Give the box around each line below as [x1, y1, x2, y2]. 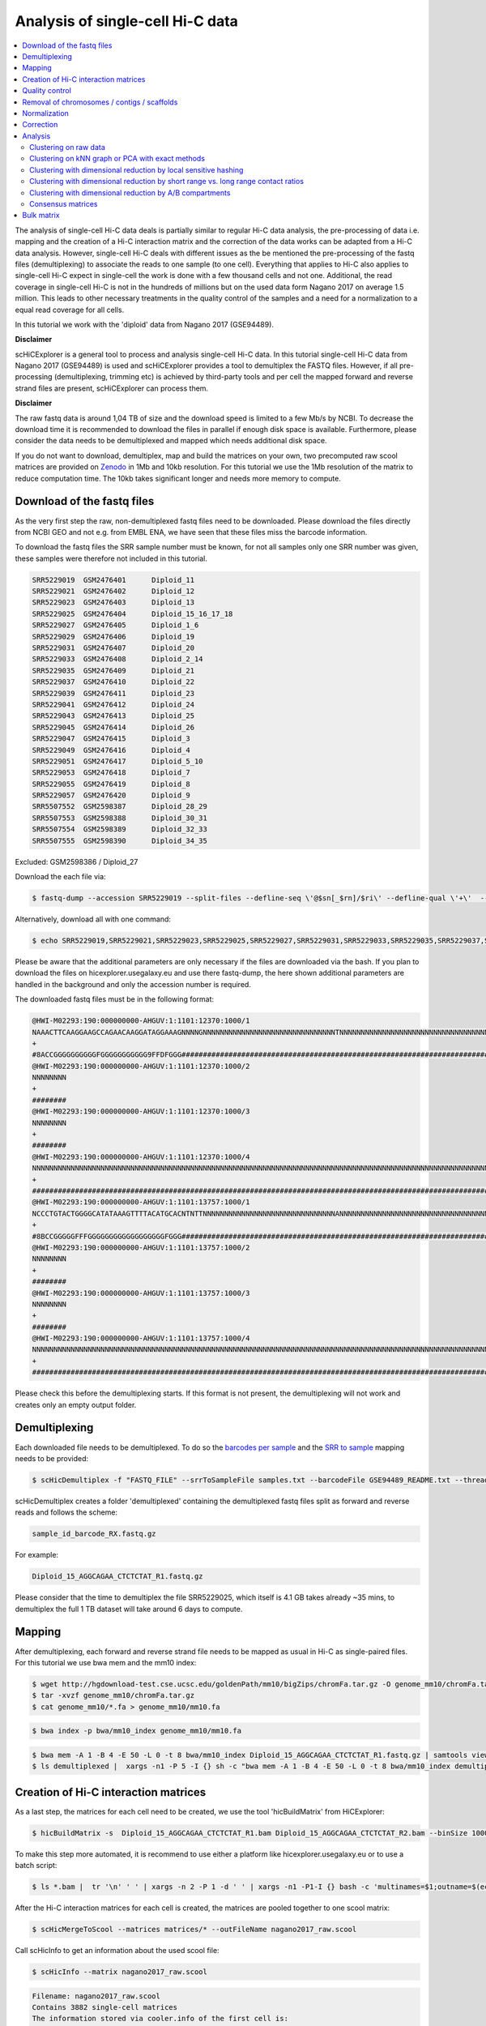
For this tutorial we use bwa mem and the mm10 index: [15, 1657, 197, 1667]
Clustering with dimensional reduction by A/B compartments [29, 187, 231, 198]
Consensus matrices [29, 199, 98, 209]
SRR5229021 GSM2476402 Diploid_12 [32, 587, 194, 596]
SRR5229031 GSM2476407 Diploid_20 [32, 643, 194, 652]
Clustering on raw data [29, 143, 105, 152]
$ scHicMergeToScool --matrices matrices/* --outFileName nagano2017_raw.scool [32, 1925, 357, 1934]
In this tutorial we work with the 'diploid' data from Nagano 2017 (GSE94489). [15, 319, 275, 329]
